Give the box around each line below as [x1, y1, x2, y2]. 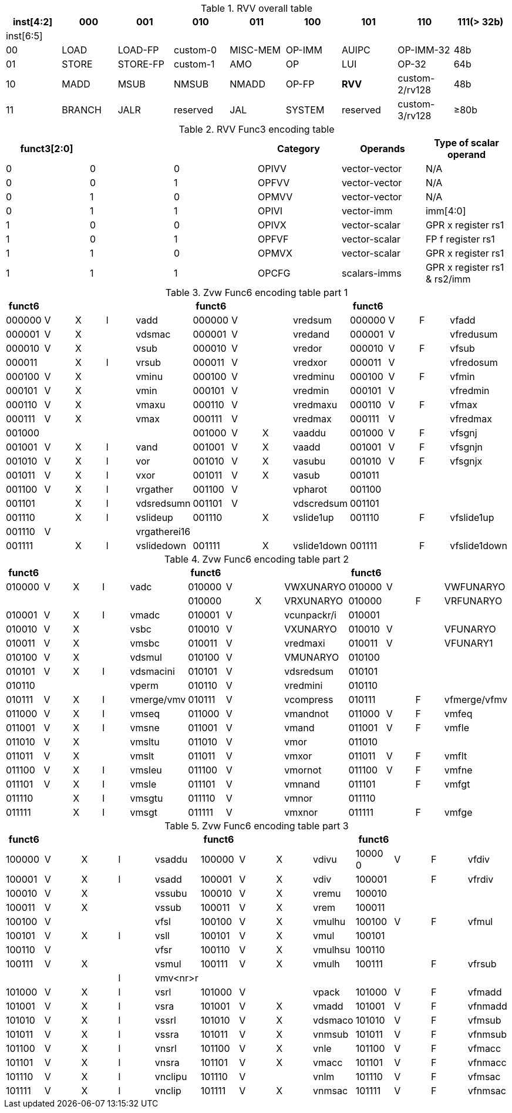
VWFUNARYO [444, 581, 506, 593]
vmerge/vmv [130, 694, 186, 705]
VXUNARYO [284, 623, 337, 635]
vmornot [284, 764, 322, 776]
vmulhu [313, 916, 346, 927]
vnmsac [313, 1085, 348, 1097]
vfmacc [467, 1043, 501, 1054]
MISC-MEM [230, 44, 281, 56]
